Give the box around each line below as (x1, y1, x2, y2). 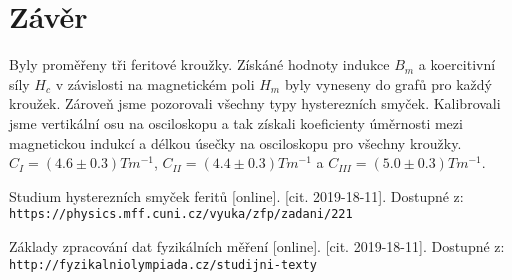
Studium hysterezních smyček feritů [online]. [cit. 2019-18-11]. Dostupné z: (9, 185, 464, 206)
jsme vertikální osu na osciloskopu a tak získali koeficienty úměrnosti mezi (9, 112, 463, 133)
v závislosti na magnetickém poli (55, 73, 255, 94)
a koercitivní (418, 54, 496, 75)
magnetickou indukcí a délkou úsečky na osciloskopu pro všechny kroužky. (9, 132, 462, 153)
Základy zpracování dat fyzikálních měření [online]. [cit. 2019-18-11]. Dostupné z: (9, 235, 505, 256)
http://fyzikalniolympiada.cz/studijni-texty (9, 257, 317, 272)
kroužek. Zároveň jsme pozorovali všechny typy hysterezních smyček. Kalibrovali (9, 93, 501, 114)
